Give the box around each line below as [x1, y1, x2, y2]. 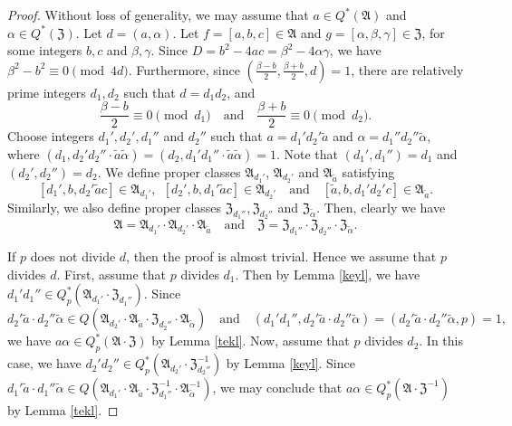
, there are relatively [351, 60, 464, 79]
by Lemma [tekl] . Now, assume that [151, 331, 350, 350]
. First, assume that [56, 264, 167, 283]
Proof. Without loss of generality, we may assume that [7, 5, 309, 24]
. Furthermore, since [128, 60, 240, 79]
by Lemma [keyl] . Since [226, 354, 355, 373]
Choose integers [7, 127, 94, 146]
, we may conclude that [212, 378, 343, 397]
